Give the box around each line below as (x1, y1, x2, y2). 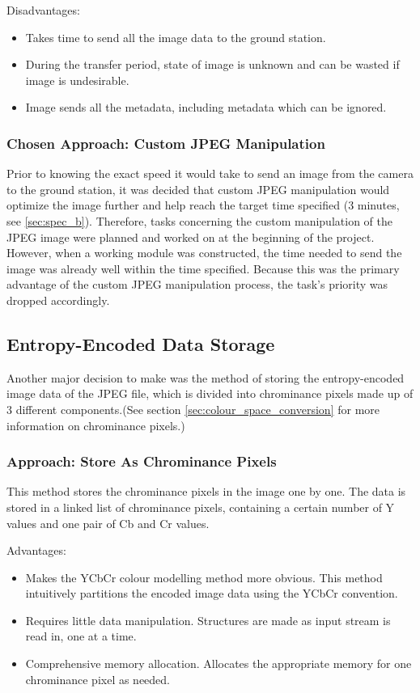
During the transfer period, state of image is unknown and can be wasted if (25, 56, 400, 73)
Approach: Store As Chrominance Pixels (6, 451, 277, 471)
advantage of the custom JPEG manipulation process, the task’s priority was (6, 276, 388, 293)
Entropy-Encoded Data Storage (6, 331, 275, 356)
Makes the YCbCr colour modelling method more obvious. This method (25, 568, 383, 585)
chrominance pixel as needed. (25, 670, 171, 687)
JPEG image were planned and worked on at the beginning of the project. (6, 228, 375, 245)
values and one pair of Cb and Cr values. (6, 514, 210, 531)
